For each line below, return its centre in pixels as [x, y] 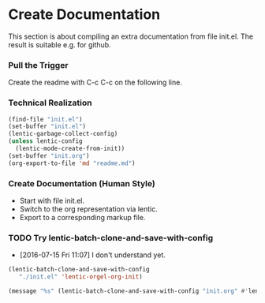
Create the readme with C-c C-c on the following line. [95, 82]
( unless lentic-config [45, 141]
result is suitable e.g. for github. [60, 44]
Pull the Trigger [38, 65]
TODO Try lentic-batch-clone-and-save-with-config [111, 238]
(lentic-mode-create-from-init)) [70, 149]
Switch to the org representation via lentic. [88, 209]
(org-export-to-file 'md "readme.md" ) [72, 163]
